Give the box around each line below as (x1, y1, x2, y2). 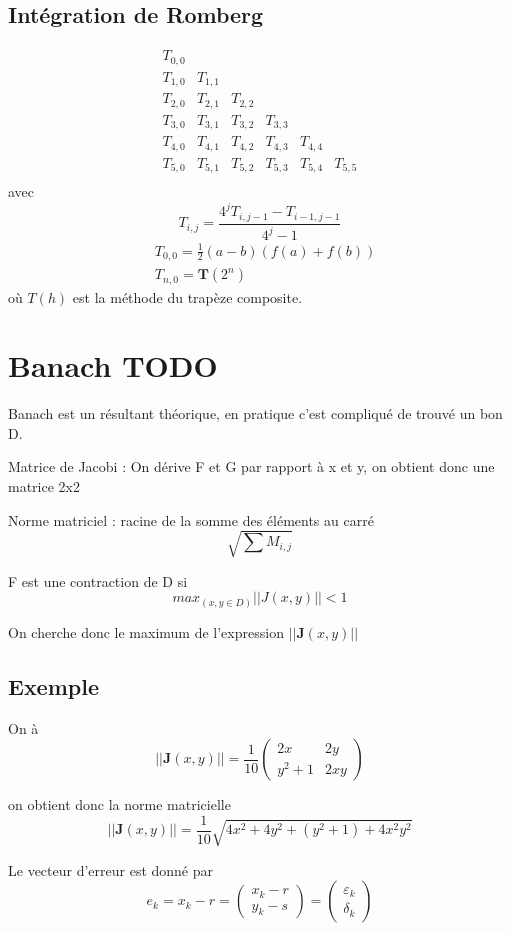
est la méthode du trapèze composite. (72, 286, 303, 307)
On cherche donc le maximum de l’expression (8, 621, 284, 642)
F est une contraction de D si (8, 570, 188, 591)
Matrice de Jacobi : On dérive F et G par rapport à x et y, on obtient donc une (8, 456, 495, 477)
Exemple (8, 670, 99, 701)
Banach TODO (8, 345, 218, 386)
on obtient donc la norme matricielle (8, 794, 231, 815)
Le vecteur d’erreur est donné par (8, 859, 214, 880)
